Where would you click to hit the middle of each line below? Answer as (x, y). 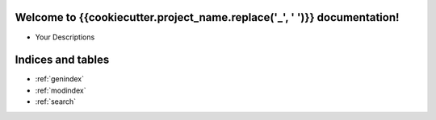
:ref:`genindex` (60, 79)
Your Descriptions (65, 37)
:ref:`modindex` (61, 90)
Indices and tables (62, 60)
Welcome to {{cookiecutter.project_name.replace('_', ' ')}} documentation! (207, 17)
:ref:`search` (56, 101)
